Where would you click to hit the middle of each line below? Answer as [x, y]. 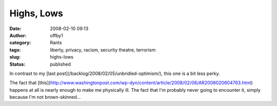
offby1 [57, 35]
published [61, 64]
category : [20, 43]
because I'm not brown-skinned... [45, 97]
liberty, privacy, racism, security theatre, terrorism [103, 50]
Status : [17, 64]
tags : [15, 50]
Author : [18, 35]
